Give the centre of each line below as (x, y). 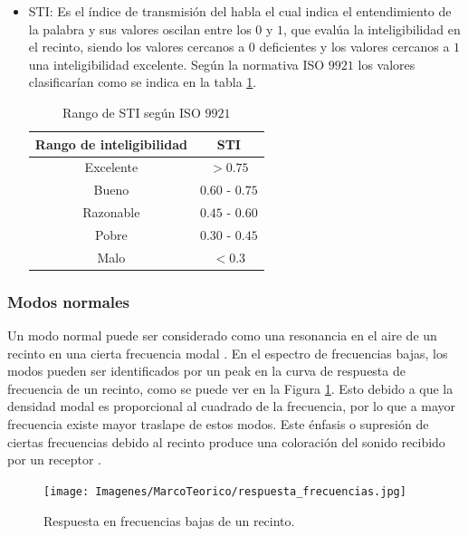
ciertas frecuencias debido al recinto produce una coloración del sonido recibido (226, 441)
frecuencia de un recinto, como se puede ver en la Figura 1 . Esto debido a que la (230, 388)
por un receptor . (54, 459)
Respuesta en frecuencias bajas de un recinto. (169, 520)
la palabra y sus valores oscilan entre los (140, 29)
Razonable (111, 212)
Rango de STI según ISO (132, 112)
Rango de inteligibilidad (111, 144)
